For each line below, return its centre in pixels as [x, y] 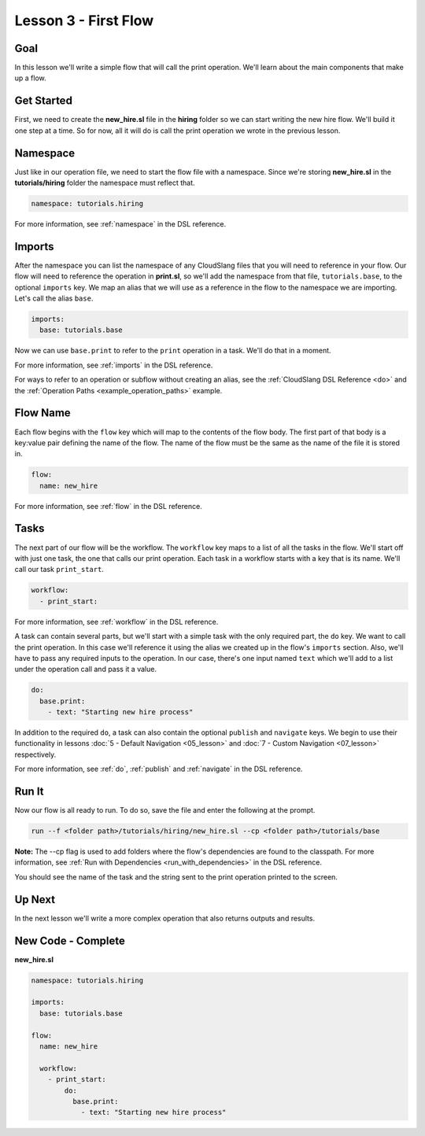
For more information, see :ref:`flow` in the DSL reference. [108, 506]
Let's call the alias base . [54, 298]
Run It [29, 792]
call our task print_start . [59, 570]
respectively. [35, 754]
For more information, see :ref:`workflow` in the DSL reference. [116, 621]
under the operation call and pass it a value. [86, 669]
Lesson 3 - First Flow [84, 20]
